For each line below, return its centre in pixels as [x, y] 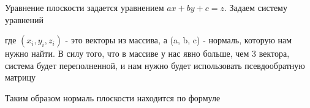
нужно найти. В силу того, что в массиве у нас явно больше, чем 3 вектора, [147, 53]
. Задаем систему [256, 7]
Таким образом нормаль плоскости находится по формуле [113, 97]
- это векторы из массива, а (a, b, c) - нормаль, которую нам [179, 40]
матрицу [20, 77]
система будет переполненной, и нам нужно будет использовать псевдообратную [155, 65]
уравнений [25, 19]
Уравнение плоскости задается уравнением [85, 7]
